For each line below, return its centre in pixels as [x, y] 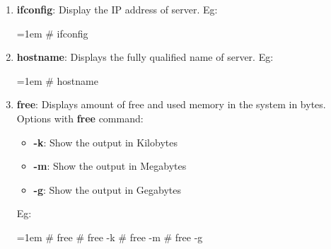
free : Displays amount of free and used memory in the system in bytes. [171, 104]
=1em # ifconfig [52, 33]
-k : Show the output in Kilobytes [105, 142]
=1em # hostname [57, 80]
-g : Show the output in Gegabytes [108, 189]
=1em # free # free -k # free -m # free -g [110, 237]
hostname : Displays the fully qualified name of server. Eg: [145, 57]
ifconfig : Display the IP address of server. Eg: [117, 9]
